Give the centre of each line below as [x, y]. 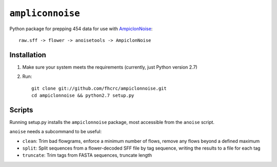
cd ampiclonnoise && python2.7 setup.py [83, 96]
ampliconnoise [45, 13]
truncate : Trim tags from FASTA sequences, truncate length [87, 155]
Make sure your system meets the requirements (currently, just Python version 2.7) [110, 67]
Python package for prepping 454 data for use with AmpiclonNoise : [81, 29]
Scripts [21, 110]
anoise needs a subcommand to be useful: [56, 132]
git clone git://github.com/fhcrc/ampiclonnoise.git [99, 88]
